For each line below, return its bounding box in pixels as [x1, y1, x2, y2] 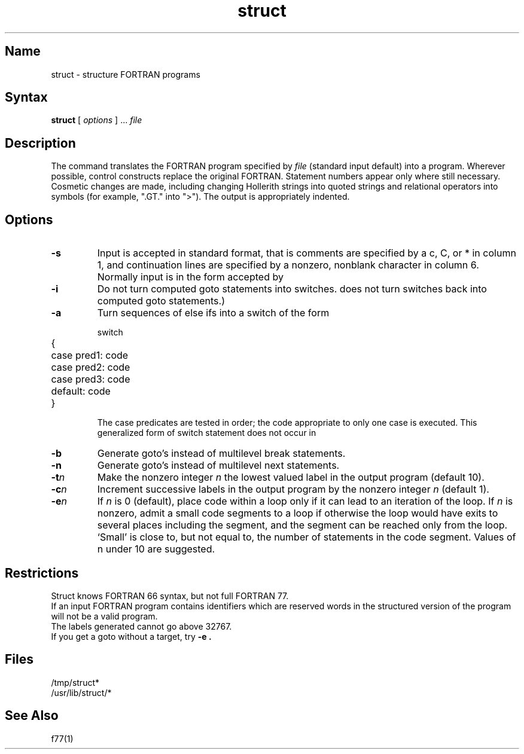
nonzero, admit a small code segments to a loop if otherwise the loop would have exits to [97, 507, 498, 520]
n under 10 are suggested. [97, 543, 215, 555]
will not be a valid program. [51, 610, 158, 621]
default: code [51, 385, 111, 398]
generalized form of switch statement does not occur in [97, 428, 316, 438]
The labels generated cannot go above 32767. [51, 621, 232, 631]
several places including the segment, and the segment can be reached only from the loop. [97, 519, 508, 532]
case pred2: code [51, 361, 130, 374]
